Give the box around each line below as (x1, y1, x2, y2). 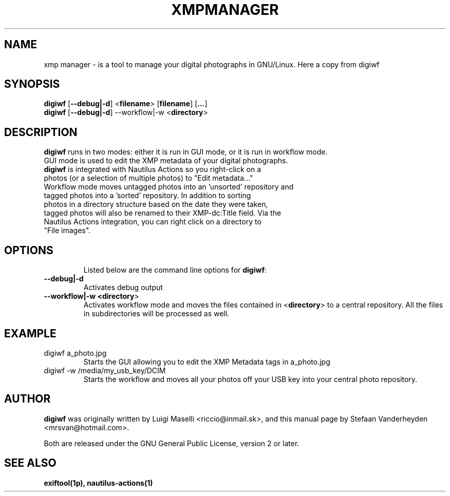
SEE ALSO (4, 456, 57, 470)
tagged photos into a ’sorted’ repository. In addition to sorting (44, 191, 251, 200)
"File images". (44, 226, 91, 235)
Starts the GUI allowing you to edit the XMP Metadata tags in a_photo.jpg (83, 357, 330, 366)
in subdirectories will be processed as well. (83, 309, 230, 318)
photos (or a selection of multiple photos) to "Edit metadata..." (44, 174, 253, 183)
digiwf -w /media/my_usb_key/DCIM (44, 366, 166, 375)
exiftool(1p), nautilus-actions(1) (44, 478, 153, 487)
